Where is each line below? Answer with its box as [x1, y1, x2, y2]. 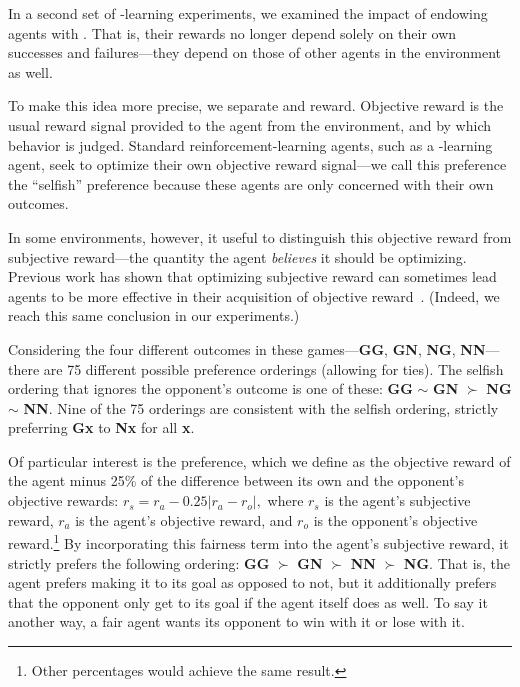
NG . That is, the [403, 552, 511, 573]
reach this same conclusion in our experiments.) [8, 305, 300, 326]
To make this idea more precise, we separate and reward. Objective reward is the [8, 95, 504, 116]
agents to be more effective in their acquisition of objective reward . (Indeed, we [8, 285, 500, 306]
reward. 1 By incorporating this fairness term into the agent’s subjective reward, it [8, 530, 509, 553]
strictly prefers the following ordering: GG [8, 552, 270, 573]
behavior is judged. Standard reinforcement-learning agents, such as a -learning [8, 134, 493, 155]
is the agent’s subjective [324, 490, 471, 511]
